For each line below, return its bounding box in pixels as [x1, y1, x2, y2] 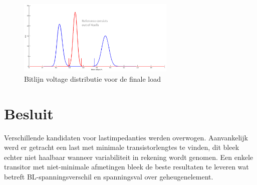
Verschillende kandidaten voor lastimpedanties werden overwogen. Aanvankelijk [4, 132, 248, 142]
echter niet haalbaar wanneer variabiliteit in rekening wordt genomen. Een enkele [4, 151, 253, 162]
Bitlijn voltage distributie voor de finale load [24, 73, 161, 84]
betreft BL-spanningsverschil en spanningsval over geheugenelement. [4, 171, 213, 182]
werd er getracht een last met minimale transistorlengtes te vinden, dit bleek [4, 142, 239, 152]
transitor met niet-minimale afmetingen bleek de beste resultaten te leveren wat [4, 161, 249, 172]
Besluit [4, 103, 54, 123]
